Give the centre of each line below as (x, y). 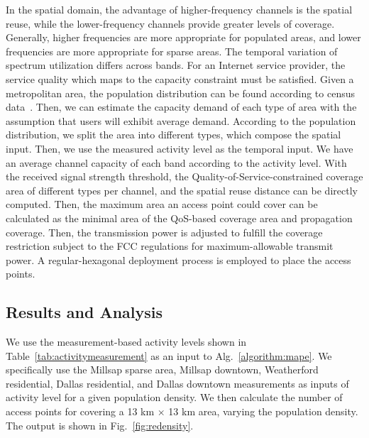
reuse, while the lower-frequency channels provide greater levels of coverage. (170, 23)
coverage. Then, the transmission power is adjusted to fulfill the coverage (164, 232)
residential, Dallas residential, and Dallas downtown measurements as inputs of (177, 383)
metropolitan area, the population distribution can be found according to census (181, 93)
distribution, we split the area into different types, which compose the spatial (174, 135)
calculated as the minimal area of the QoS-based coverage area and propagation (179, 218)
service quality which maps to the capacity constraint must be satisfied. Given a (180, 78)
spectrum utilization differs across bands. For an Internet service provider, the (176, 65)
